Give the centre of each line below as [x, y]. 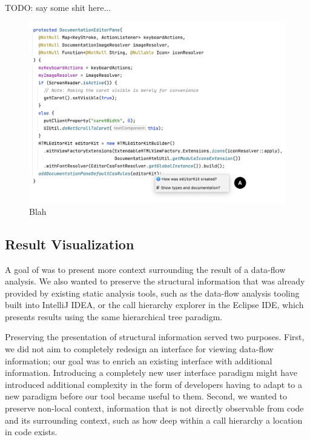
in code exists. [31, 432]
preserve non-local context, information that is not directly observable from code [154, 408]
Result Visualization [70, 244]
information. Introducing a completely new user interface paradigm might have [151, 373]
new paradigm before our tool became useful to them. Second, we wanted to [146, 396]
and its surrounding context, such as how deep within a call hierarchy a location [154, 420]
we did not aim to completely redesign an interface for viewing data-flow [139, 349]
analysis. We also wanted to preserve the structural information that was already [155, 281]
